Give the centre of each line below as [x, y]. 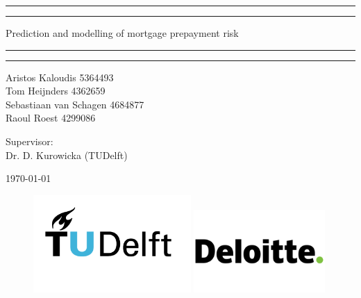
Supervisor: [30, 141]
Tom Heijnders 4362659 [56, 91]
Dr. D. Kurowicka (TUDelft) [67, 155]
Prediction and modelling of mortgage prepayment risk [122, 33]
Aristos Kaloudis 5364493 [60, 77]
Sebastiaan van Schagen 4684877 [75, 104]
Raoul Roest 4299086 [51, 118]
